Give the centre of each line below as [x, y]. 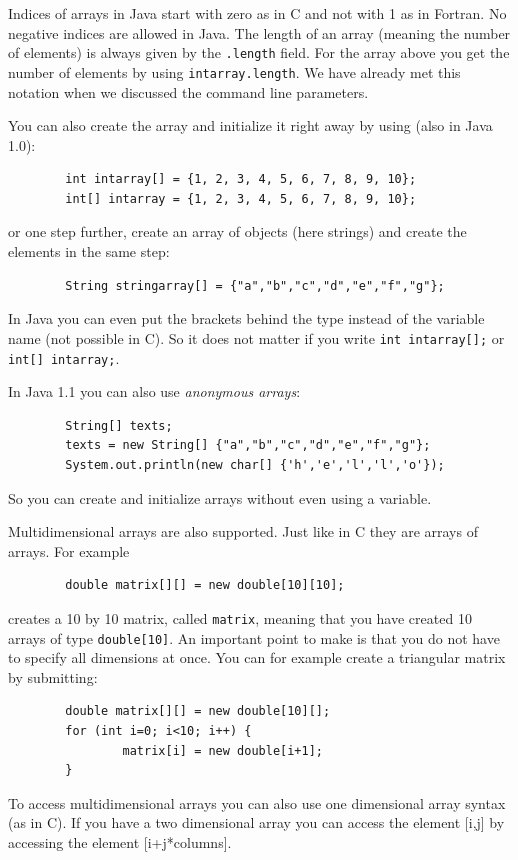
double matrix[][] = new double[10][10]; [205, 585]
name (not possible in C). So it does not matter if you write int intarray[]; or [256, 337]
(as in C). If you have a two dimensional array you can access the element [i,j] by [256, 822]
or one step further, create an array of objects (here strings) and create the [237, 231]
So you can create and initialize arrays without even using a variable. [220, 497]
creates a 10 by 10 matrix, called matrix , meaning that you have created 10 [240, 617]
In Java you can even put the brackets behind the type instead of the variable [246, 318]
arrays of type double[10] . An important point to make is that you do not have [254, 637]
